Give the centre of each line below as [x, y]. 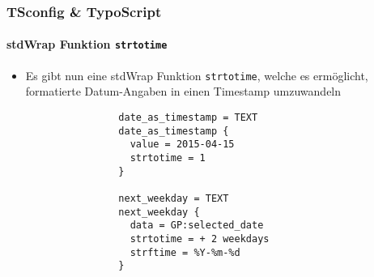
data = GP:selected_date [197, 226]
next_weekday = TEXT [174, 198]
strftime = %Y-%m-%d [185, 252]
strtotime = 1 [168, 158]
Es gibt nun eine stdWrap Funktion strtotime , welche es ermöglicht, [197, 75]
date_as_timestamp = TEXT [188, 117]
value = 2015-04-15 [182, 145]
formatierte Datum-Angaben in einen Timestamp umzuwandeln [183, 91]
